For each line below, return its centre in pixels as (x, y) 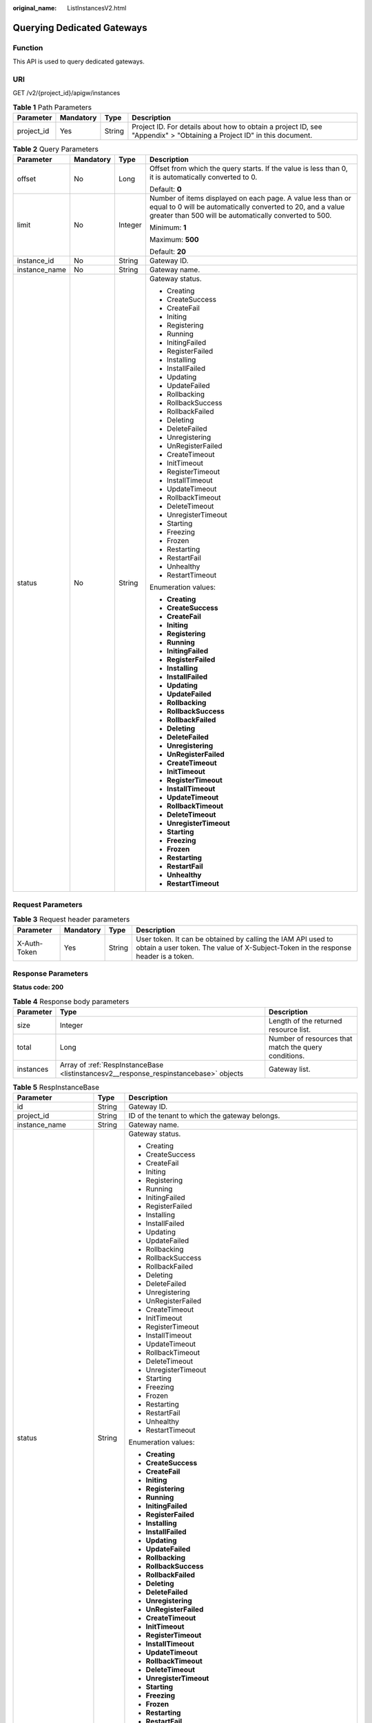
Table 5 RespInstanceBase (56, 1088)
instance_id (35, 261)
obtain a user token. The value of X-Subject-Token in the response (243, 948)
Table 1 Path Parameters (52, 107)
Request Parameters (48, 904)
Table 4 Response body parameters (71, 1001)
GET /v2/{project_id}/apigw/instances (66, 93)
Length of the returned (306, 1021)
